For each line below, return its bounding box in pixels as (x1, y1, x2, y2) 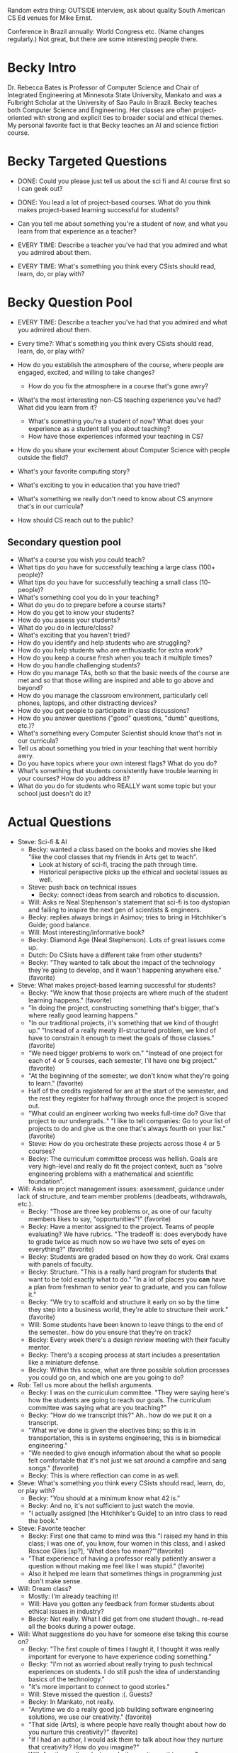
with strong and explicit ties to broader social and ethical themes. (33, 113, 224, 121)
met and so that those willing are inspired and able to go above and (17, 676, 214, 684)
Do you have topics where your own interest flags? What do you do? (17, 759, 217, 768)
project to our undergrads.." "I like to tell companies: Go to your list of (28, 1116, 231, 1125)
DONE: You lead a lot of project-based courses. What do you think (17, 198, 211, 207)
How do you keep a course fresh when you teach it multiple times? (17, 653, 212, 662)
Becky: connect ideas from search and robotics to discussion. (38, 890, 220, 899)
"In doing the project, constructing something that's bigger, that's (28, 1003, 220, 1012)
